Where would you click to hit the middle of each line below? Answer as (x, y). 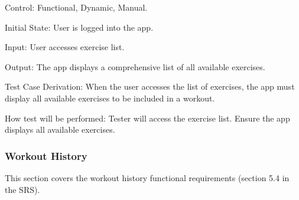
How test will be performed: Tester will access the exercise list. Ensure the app (147, 118)
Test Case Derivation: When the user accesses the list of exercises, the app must (150, 86)
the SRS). (22, 189)
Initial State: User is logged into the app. (79, 27)
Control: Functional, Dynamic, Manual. (76, 7)
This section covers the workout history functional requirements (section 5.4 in (147, 177)
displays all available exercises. (60, 129)
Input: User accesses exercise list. (65, 47)
